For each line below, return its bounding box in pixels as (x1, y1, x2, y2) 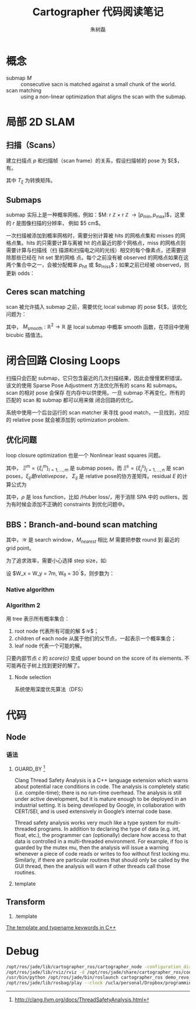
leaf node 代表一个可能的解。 (14, 642, 85, 649)
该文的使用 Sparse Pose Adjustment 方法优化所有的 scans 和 (6, 382, 152, 389)
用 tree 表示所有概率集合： (6, 615, 70, 622)
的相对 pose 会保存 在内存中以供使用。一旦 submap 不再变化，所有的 (19, 390, 185, 397)
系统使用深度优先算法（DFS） (14, 686, 86, 693)
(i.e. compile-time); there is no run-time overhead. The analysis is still (14, 789, 182, 796)
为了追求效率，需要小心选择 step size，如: (6, 557, 107, 564)
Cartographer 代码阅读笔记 (32, 5, 164, 19)
